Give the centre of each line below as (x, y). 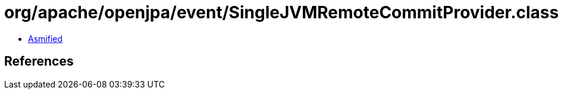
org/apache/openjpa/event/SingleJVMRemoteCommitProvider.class (282, 12)
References (39, 61)
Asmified (46, 38)
